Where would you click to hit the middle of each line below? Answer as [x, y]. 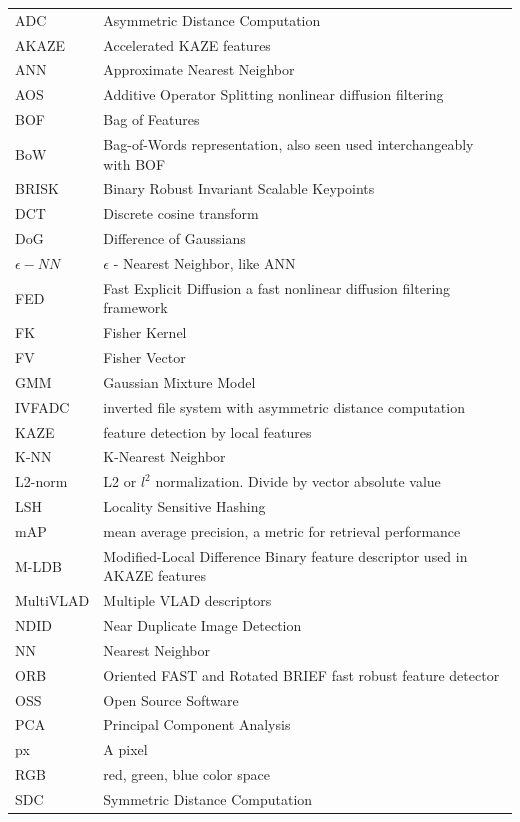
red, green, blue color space [186, 774]
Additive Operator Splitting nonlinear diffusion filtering [273, 94]
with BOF [134, 163]
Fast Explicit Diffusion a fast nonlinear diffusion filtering [277, 287]
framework [135, 307]
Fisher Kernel [145, 332]
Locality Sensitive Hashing [184, 506]
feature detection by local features [207, 431]
